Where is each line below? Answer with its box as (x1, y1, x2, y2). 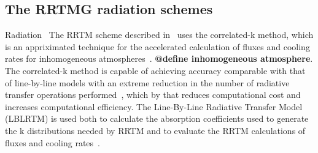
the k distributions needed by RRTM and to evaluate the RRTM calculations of (5, 124, 306, 136)
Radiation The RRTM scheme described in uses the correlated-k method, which (5, 28, 314, 41)
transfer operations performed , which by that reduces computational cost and (5, 88, 301, 101)
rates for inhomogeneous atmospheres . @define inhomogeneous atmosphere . (5, 52, 313, 65)
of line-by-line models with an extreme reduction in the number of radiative (5, 76, 290, 89)
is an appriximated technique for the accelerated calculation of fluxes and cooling (5, 40, 310, 53)
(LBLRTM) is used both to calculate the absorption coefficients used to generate (5, 112, 309, 125)
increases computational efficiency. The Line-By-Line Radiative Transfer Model (5, 100, 303, 113)
